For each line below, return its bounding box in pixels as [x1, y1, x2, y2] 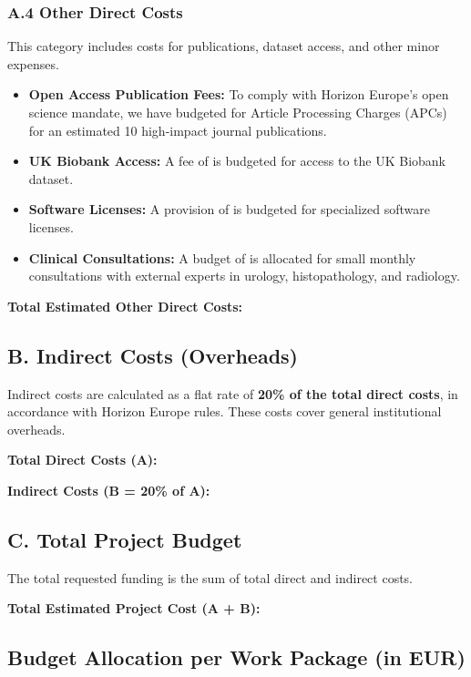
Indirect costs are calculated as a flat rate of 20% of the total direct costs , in [7, 384, 458, 403]
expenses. [7, 54, 59, 73]
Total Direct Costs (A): [7, 450, 158, 469]
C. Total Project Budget [7, 525, 242, 553]
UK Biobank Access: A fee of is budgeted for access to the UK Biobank [28, 151, 445, 170]
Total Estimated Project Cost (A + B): [7, 599, 261, 618]
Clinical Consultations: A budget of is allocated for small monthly [28, 248, 416, 267]
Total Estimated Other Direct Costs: [7, 296, 243, 315]
